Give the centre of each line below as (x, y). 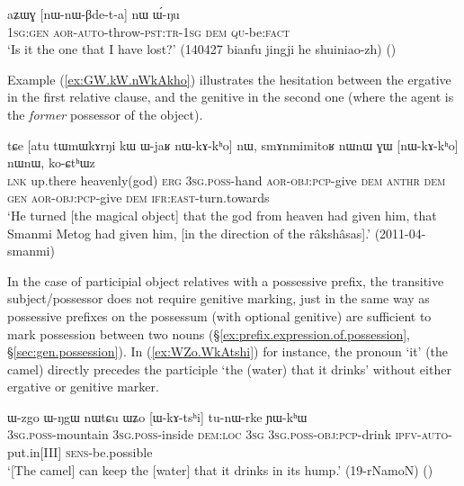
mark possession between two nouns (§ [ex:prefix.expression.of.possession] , (209, 333)
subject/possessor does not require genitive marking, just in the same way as (219, 298)
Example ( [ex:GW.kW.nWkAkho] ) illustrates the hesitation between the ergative (229, 79)
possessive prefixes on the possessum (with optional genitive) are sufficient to (219, 315)
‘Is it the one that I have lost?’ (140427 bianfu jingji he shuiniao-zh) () (202, 49)
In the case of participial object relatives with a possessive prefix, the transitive (226, 280)
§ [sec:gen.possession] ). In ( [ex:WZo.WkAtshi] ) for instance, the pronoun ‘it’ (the (228, 351)
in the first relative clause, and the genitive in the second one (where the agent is (231, 97)
